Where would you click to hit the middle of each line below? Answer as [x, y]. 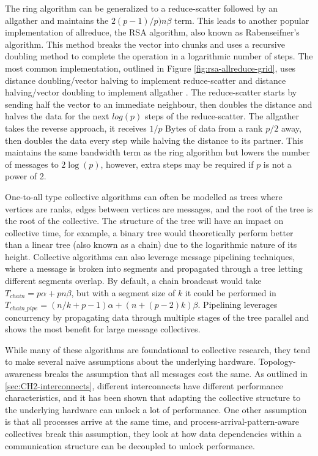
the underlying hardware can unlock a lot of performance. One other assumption [156, 409]
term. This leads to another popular [242, 20]
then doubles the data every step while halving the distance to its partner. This [154, 140]
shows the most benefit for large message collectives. [103, 329]
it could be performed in [231, 292]
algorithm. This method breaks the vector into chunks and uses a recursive [145, 44]
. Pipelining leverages [238, 305]
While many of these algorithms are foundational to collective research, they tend [158, 349]
